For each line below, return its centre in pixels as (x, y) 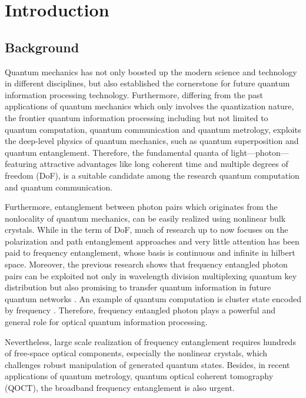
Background (42, 47)
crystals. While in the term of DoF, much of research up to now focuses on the (147, 230)
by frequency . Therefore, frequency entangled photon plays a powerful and (140, 310)
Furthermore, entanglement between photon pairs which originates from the (141, 207)
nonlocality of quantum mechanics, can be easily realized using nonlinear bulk (145, 218)
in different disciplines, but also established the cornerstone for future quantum (147, 83)
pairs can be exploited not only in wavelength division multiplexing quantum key (151, 275)
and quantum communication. (59, 187)
